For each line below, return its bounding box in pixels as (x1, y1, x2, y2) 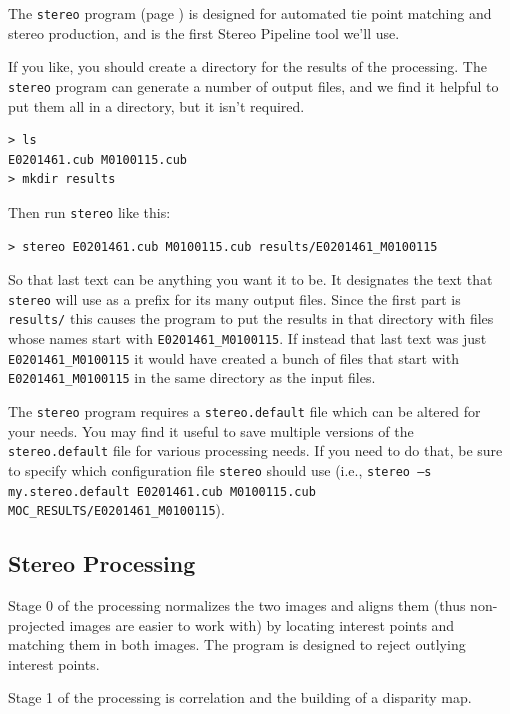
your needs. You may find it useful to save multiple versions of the (8, 420, 414, 441)
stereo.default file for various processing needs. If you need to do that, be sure (8, 440, 503, 461)
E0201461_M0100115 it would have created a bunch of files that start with (8, 347, 459, 368)
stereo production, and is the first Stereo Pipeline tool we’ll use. (8, 22, 400, 43)
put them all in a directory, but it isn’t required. (8, 95, 305, 116)
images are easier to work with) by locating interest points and (69, 614, 455, 635)
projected (8, 614, 65, 635)
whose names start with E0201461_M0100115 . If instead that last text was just (8, 328, 487, 349)
